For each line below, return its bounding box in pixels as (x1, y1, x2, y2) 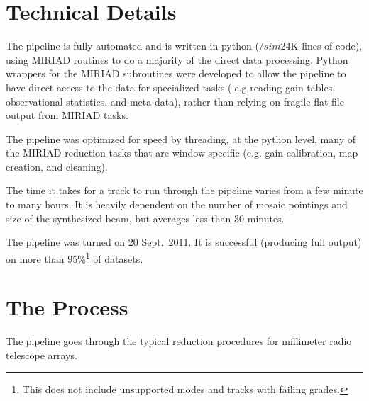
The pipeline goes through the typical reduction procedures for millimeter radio (6, 334, 352, 349)
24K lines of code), (280, 38, 362, 53)
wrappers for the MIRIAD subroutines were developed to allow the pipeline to (6, 66, 346, 81)
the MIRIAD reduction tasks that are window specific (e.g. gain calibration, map (6, 145, 358, 160)
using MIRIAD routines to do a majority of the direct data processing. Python (6, 52, 348, 67)
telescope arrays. (6, 347, 77, 362)
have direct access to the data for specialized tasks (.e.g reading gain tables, (6, 79, 336, 94)
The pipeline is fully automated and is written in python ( (6, 38, 259, 53)
